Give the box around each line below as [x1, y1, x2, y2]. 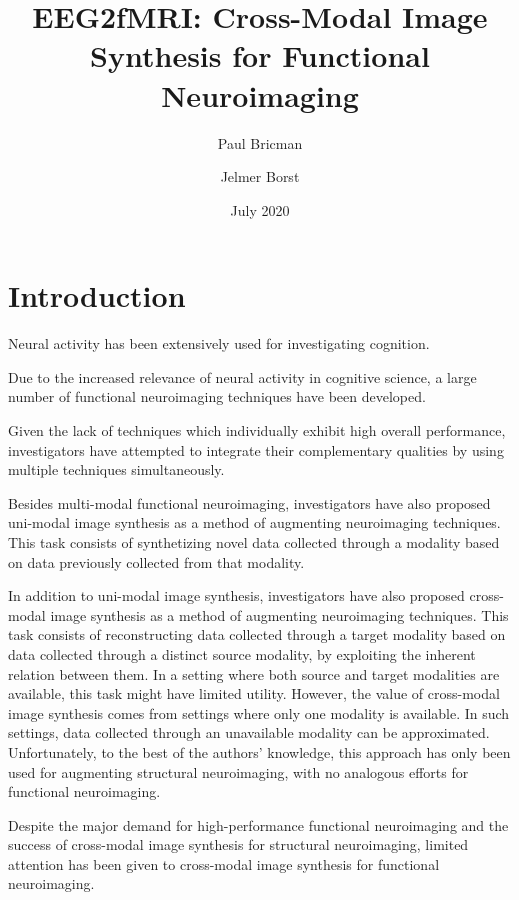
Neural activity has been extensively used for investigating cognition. [8, 333, 430, 354]
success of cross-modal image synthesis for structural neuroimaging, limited [8, 834, 469, 855]
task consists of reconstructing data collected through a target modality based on [8, 624, 506, 645]
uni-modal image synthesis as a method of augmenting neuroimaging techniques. [8, 512, 501, 533]
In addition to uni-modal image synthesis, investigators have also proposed [8, 585, 465, 606]
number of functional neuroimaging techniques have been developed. [8, 386, 426, 407]
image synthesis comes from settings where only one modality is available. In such [8, 702, 510, 723]
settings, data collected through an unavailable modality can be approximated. [8, 722, 490, 743]
